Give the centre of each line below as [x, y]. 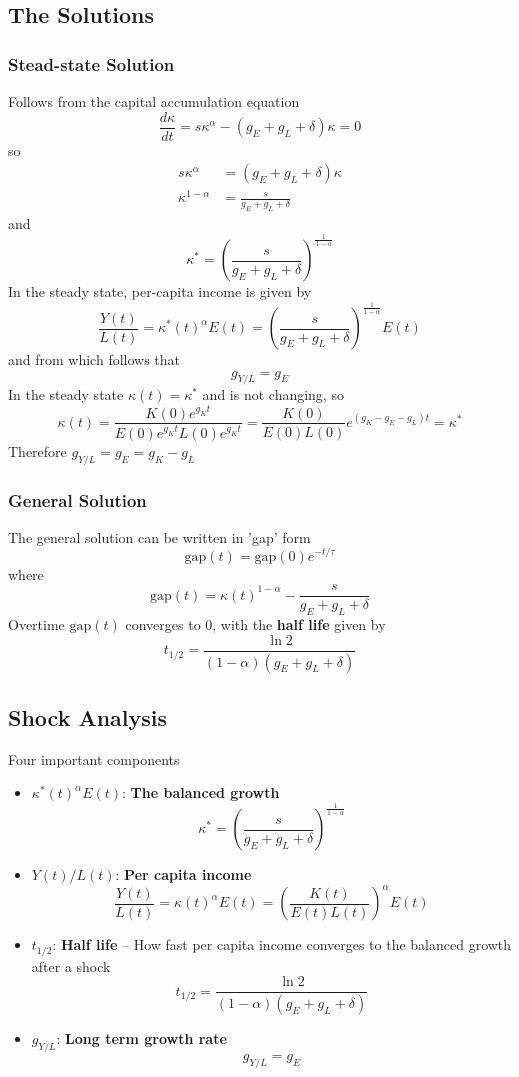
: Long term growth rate [141, 1038]
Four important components [94, 758]
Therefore [37, 450]
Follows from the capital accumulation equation [154, 101]
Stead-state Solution [91, 63]
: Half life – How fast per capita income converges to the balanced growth [282, 944]
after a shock [71, 965]
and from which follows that [94, 359]
